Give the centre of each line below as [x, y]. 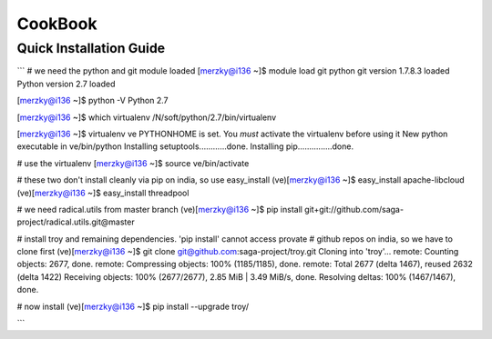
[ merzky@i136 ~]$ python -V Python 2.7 [92, 101]
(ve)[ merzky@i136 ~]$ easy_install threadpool [103, 193]
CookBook [57, 24]
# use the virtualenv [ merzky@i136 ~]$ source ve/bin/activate [133, 163]
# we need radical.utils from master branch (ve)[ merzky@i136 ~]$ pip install [159, 209]
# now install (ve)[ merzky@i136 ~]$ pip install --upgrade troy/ [133, 306]
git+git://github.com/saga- [354, 209]
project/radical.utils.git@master [76, 222]
